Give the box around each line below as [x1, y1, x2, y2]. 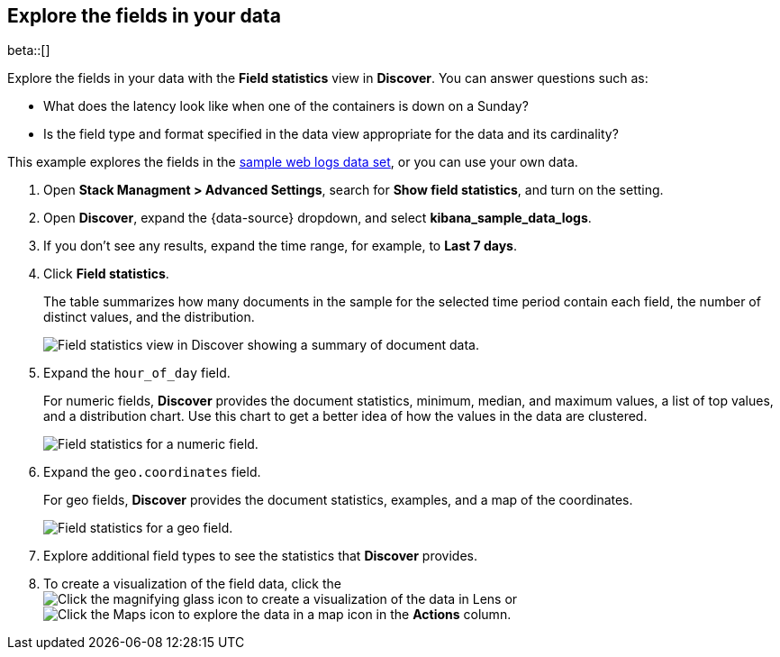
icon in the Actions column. [347, 607, 512, 623]
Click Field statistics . [43, 266, 169, 282]
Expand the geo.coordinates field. [43, 464, 261, 480]
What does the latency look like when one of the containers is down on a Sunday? [43, 98, 529, 114]
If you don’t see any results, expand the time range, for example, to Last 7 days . [43, 238, 518, 254]
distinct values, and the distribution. [43, 309, 255, 325]
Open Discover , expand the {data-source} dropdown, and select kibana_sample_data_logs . [43, 210, 592, 226]
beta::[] [7, 42, 50, 59]
